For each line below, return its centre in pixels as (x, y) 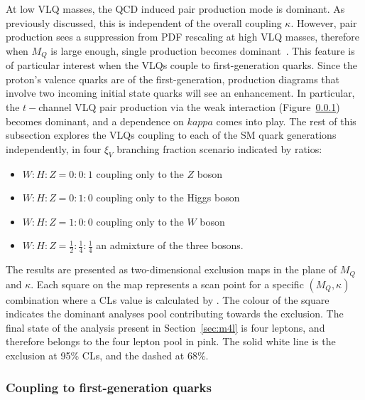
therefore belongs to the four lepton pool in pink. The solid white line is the (171, 341)
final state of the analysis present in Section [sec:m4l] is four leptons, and (165, 327)
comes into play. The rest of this (286, 121)
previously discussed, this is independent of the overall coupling (144, 22)
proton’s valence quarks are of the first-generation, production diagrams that (173, 79)
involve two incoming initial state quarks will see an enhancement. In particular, (180, 93)
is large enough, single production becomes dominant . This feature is (203, 50)
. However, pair (324, 22)
